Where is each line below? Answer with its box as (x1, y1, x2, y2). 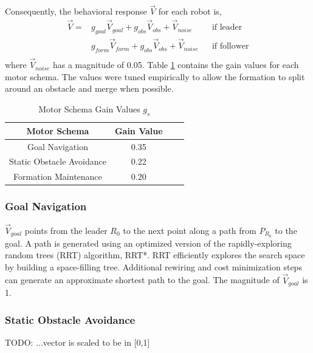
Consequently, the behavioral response (5, 5, 147, 18)
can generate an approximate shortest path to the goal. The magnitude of (5, 273, 280, 286)
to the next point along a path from (123, 224, 256, 236)
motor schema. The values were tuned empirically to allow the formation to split (5, 70, 305, 83)
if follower (212, 42, 249, 51)
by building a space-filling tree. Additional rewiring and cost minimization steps (5, 260, 302, 273)
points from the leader (24, 224, 108, 236)
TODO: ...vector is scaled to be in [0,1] (5, 335, 150, 348)
